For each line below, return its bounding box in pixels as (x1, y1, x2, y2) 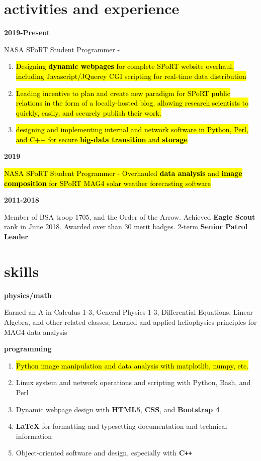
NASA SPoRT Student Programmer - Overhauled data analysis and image (4, 168, 242, 178)
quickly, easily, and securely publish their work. (16, 107, 161, 118)
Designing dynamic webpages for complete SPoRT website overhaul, (16, 61, 234, 71)
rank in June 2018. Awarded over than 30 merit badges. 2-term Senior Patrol (4, 221, 248, 232)
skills (4, 260, 39, 281)
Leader (4, 231, 28, 242)
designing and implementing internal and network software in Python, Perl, (16, 124, 248, 135)
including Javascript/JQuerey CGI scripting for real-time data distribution (16, 70, 246, 81)
